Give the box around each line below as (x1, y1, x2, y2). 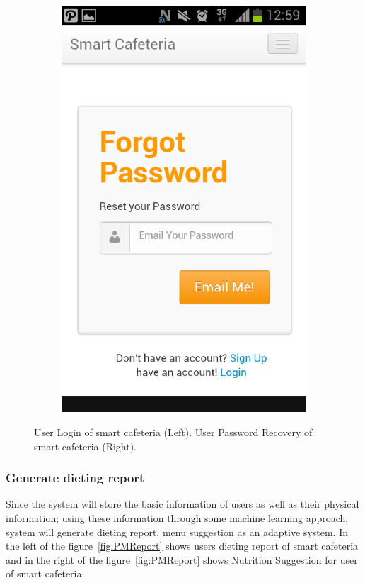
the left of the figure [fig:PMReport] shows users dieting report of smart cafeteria (6, 538, 359, 553)
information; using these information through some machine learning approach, (6, 510, 349, 525)
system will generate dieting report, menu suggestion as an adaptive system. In (6, 524, 349, 539)
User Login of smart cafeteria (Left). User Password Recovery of (34, 424, 313, 439)
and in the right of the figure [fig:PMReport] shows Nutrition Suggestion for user (6, 552, 358, 567)
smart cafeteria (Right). (34, 438, 137, 453)
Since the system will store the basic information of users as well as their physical (6, 496, 359, 511)
